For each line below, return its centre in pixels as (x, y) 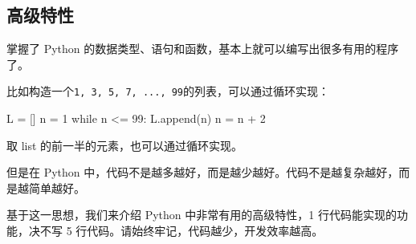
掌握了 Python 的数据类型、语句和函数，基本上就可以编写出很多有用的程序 (203, 49)
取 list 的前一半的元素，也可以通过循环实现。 (125, 145)
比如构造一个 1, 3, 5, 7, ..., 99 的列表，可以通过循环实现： (168, 91)
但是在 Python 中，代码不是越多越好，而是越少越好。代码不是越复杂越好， (203, 172)
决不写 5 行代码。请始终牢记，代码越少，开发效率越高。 (176, 231)
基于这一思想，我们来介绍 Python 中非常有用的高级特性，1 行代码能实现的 (202, 215)
